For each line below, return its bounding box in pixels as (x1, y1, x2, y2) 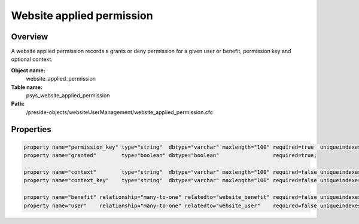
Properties (11, 124, 51, 134)
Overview (11, 32, 48, 42)
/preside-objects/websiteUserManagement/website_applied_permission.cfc (26, 108, 214, 116)
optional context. (11, 56, 53, 63)
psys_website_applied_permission (26, 92, 110, 99)
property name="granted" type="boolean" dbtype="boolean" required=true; (23, 152, 317, 159)
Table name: (11, 84, 43, 91)
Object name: (11, 66, 46, 74)
